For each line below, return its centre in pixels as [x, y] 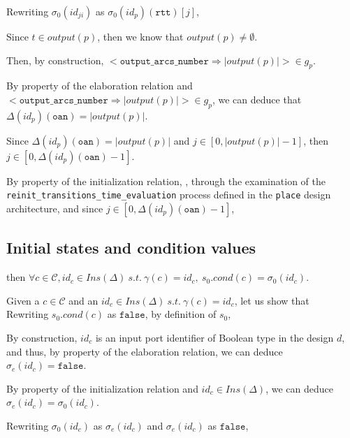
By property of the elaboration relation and [100, 86]
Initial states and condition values [131, 248]
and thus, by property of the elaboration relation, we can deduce [145, 351]
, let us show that [272, 300]
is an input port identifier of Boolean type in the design [214, 338]
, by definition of [181, 314]
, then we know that [140, 36]
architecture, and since [55, 209]
